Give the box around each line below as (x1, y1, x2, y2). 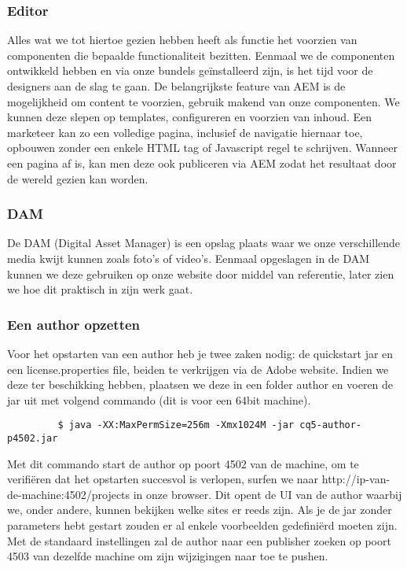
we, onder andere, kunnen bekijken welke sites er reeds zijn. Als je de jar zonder (7, 501, 392, 518)
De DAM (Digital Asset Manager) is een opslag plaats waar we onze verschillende (7, 235, 401, 251)
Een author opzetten (7, 314, 141, 334)
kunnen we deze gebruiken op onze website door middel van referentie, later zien (7, 265, 394, 282)
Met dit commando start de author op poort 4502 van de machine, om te (7, 455, 359, 471)
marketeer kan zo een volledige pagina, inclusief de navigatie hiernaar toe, (7, 124, 363, 140)
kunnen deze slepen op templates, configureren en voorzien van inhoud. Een (7, 109, 372, 125)
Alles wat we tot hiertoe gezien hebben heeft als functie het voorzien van (7, 31, 357, 48)
